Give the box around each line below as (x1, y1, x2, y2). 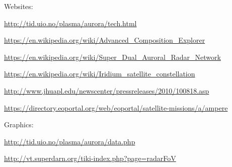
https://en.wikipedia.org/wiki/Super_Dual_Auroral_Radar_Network (4, 51, 221, 62)
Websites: (4, 1, 33, 11)
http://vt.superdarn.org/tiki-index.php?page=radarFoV (4, 153, 176, 163)
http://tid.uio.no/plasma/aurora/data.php (4, 136, 135, 146)
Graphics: (4, 119, 34, 130)
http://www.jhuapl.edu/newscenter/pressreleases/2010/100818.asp (4, 85, 209, 96)
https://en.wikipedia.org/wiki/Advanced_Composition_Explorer (4, 35, 205, 45)
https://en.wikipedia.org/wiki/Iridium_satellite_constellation (4, 68, 195, 79)
